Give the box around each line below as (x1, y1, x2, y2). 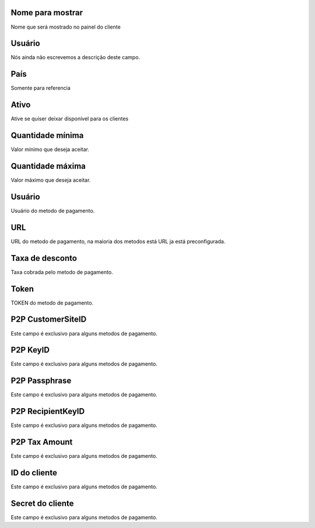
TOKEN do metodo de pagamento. (10, 299, 93, 306)
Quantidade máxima (10, 161, 86, 171)
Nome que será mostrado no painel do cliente (10, 23, 121, 30)
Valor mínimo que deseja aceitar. (10, 146, 90, 153)
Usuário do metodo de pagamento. (10, 207, 95, 214)
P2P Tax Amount (10, 437, 73, 447)
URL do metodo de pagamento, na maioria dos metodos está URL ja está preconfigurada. (10, 237, 226, 245)
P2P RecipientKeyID (10, 406, 85, 416)
